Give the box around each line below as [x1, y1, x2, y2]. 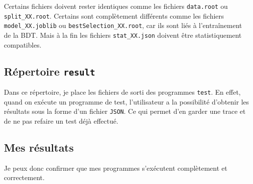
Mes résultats [4, 139, 74, 155]
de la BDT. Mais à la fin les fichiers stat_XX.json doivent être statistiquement [4, 29, 242, 40]
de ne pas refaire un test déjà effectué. [4, 115, 119, 126]
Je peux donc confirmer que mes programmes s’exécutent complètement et [4, 162, 228, 173]
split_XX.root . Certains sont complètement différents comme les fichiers [4, 10, 224, 21]
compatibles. [4, 39, 42, 50]
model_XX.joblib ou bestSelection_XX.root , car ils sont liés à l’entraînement [4, 20, 242, 30]
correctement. [4, 172, 45, 183]
